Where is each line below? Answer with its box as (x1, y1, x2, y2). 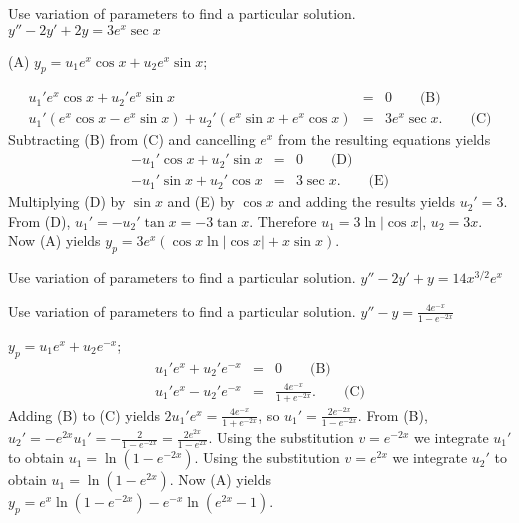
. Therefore (249, 210, 317, 231)
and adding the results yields (278, 191, 455, 212)
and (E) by (167, 191, 235, 212)
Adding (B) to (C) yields (8, 404, 160, 425)
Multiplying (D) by (8, 191, 126, 212)
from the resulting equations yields (277, 129, 491, 150)
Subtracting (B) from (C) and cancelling (8, 129, 256, 150)
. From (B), (357, 404, 428, 425)
